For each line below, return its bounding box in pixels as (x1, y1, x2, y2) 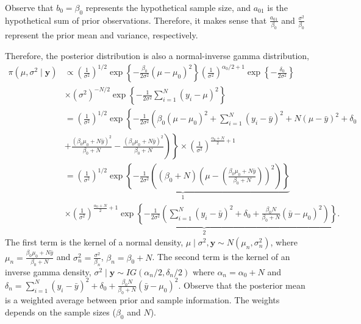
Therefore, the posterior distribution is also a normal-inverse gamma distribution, (5, 49, 309, 62)
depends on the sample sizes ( (5, 305, 116, 318)
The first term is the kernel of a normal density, (5, 236, 184, 248)
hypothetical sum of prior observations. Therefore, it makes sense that (5, 13, 267, 26)
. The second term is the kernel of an (152, 250, 290, 263)
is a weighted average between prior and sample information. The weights (5, 294, 280, 306)
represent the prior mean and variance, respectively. (5, 29, 198, 41)
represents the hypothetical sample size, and (85, 1, 251, 13)
